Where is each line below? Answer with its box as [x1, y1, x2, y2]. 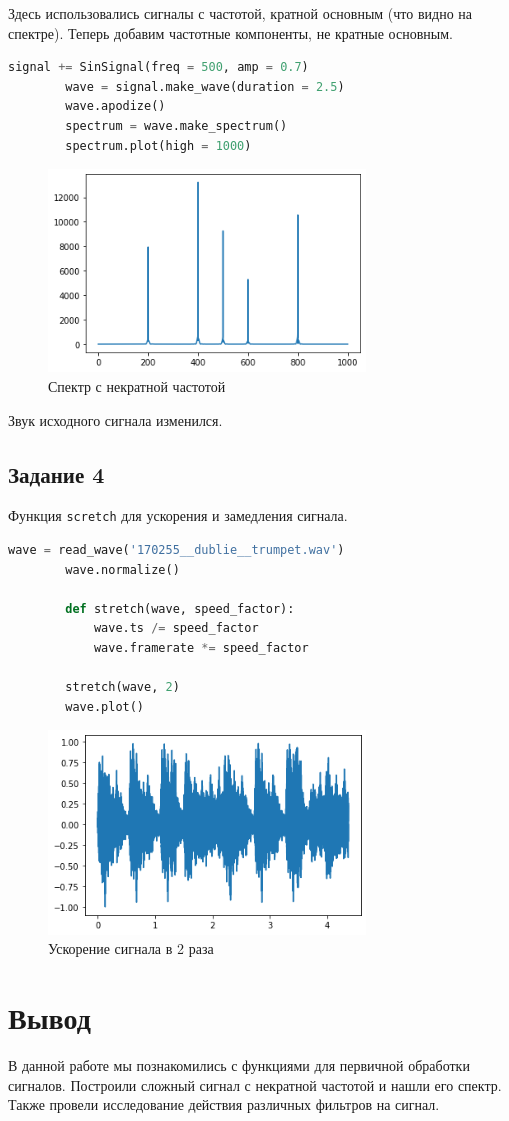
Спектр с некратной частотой [48, 376, 226, 396]
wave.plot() [65, 699, 145, 714]
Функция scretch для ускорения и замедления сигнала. [8, 505, 348, 526]
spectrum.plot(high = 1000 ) [65, 138, 252, 153]
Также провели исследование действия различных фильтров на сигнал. [8, 1094, 440, 1115]
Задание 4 [8, 458, 105, 489]
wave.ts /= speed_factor [93, 621, 259, 636]
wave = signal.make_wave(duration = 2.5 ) [65, 79, 345, 94]
